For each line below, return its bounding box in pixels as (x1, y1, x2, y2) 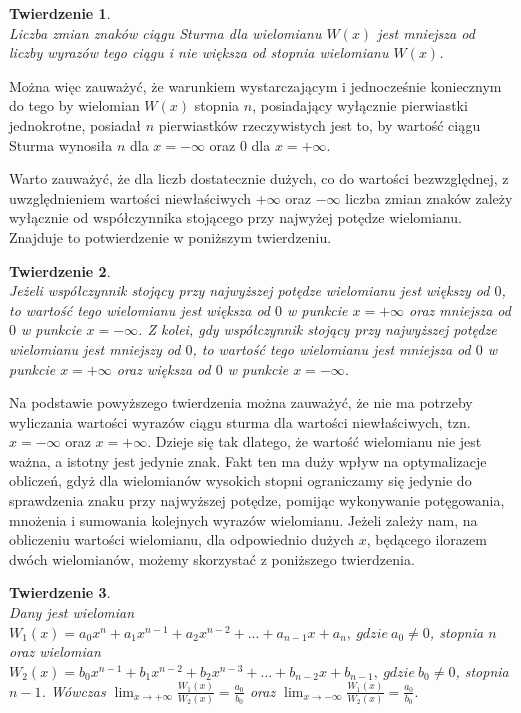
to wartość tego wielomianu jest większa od (9, 299, 271, 320)
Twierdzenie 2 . (9, 260, 111, 281)
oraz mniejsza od (409, 299, 511, 320)
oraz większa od (116, 358, 211, 379)
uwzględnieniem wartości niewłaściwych (9, 187, 252, 208)
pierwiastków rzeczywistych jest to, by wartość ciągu (158, 114, 481, 135)
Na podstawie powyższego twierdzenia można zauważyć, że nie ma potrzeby (9, 392, 473, 413)
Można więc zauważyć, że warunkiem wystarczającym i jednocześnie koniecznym (9, 75, 502, 96)
